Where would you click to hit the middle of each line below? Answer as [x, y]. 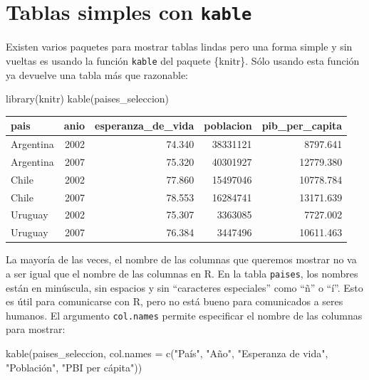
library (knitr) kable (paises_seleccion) [88, 99]
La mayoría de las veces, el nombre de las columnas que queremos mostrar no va [181, 259]
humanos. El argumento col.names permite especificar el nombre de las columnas [184, 315]
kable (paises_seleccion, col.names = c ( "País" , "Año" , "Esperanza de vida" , [167, 353]
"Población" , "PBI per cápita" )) [74, 367]
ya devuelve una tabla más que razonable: [97, 74]
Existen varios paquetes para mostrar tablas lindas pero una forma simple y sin [179, 47]
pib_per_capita [302, 126]
